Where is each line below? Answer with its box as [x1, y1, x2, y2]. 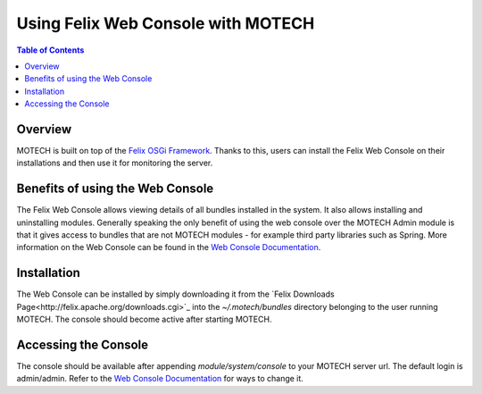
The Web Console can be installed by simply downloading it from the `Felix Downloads [16, 289, 335, 299]
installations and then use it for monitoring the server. [16, 157, 213, 169]
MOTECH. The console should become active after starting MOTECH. [16, 314, 272, 325]
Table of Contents [16, 45, 85, 55]
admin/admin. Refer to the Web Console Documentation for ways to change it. [16, 373, 303, 384]
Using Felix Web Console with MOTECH [16, 13, 315, 33]
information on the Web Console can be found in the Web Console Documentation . [16, 242, 321, 253]
